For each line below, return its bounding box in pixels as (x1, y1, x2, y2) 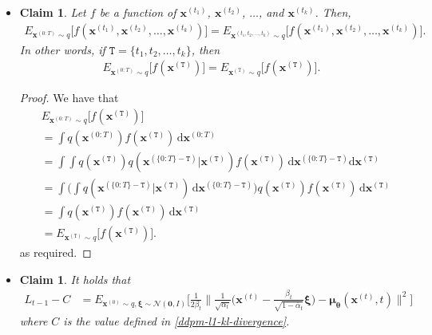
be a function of (99, 4, 176, 20)
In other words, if (19, 41, 105, 57)
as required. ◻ (19, 244, 92, 261)
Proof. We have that (19, 89, 119, 106)
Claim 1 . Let (19, 4, 86, 20)
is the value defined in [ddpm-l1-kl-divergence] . (63, 313, 290, 329)
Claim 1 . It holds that (19, 270, 131, 287)
